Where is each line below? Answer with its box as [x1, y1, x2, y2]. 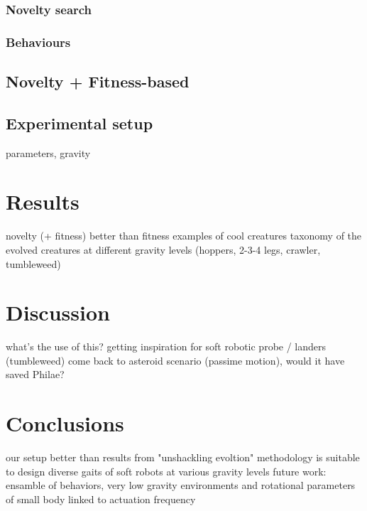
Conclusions [6, 409, 124, 438]
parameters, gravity [6, 145, 91, 160]
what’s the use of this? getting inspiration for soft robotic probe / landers [6, 339, 327, 354]
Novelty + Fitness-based [6, 70, 190, 92]
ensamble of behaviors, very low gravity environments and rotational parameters [6, 478, 356, 493]
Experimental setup [6, 112, 153, 134]
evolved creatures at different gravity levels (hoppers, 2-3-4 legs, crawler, [6, 242, 321, 257]
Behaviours [6, 33, 71, 50]
